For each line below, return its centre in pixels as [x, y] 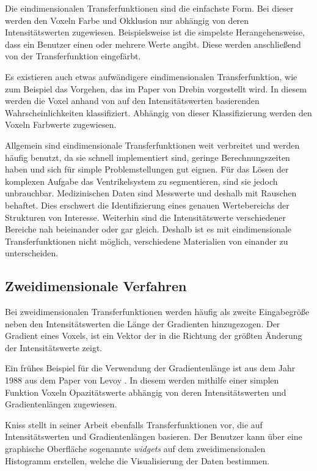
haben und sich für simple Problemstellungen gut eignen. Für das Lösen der [147, 169]
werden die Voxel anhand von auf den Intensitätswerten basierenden [132, 101]
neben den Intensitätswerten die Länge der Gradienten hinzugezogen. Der [143, 323]
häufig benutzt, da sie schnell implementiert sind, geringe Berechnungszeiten [148, 157]
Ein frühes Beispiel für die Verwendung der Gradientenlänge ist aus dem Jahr [150, 368]
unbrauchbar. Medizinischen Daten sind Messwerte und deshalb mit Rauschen [151, 193]
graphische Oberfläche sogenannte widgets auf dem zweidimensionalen [135, 449]
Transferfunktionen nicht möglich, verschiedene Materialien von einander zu [147, 241]
